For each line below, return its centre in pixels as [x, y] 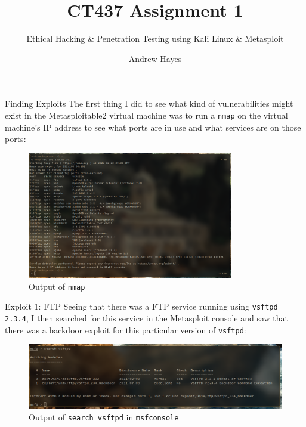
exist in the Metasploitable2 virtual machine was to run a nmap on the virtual [146, 115]
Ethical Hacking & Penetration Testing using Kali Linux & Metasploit [155, 38]
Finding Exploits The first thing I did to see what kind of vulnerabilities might [149, 103]
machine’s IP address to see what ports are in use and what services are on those [153, 127]
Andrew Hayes [155, 58]
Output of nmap [57, 286]
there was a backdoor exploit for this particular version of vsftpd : [126, 329]
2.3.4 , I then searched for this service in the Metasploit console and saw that [147, 318]
